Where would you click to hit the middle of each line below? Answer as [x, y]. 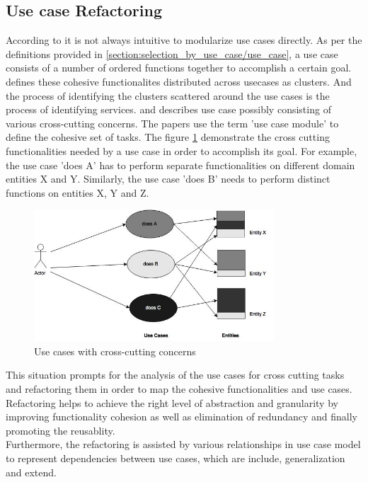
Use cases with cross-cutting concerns [115, 351]
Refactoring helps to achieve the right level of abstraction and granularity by [172, 402]
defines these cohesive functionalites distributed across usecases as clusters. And [179, 81]
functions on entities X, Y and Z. [77, 192]
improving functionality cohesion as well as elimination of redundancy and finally [182, 417]
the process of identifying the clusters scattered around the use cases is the [168, 95]
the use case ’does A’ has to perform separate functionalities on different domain [180, 165]
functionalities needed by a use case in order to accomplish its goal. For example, [182, 150]
